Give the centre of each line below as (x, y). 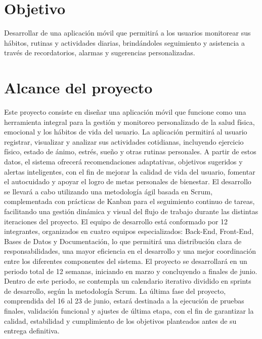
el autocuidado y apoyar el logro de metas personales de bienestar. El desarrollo (128, 181)
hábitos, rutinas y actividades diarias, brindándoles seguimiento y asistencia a (124, 42)
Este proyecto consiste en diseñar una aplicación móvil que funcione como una (125, 112)
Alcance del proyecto (78, 88)
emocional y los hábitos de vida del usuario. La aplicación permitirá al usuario (126, 132)
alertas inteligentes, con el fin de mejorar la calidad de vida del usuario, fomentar (130, 171)
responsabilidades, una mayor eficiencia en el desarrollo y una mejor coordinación (130, 251)
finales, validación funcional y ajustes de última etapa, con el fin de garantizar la (129, 310)
